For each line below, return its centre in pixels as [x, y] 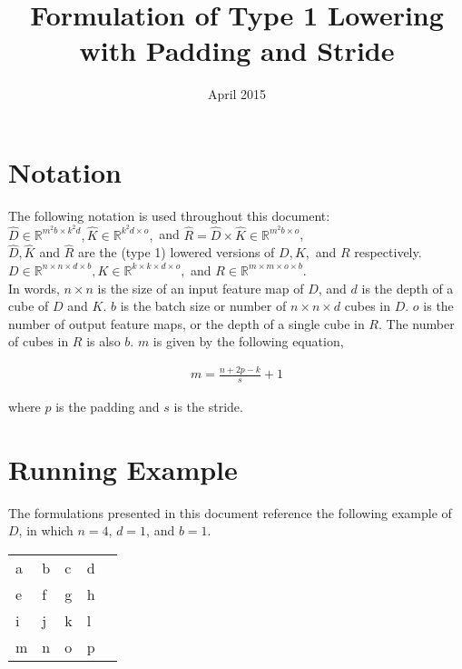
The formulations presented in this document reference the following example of [230, 512]
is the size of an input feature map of [201, 288]
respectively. [388, 252]
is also [103, 341]
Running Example [123, 469]
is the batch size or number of [203, 306]
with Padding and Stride [237, 50]
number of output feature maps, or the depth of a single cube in [187, 323]
